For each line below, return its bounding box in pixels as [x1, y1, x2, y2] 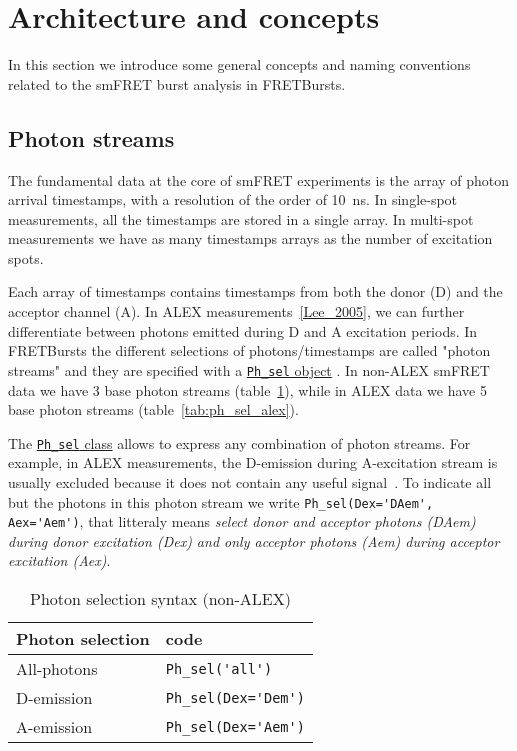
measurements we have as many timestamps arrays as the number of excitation [8, 228, 493, 249]
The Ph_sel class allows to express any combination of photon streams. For [8, 432, 471, 453]
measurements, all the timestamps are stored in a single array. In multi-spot [8, 208, 474, 229]
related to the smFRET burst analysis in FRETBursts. [8, 73, 346, 94]
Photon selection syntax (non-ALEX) [30, 587, 291, 611]
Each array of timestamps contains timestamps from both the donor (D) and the [8, 281, 503, 302]
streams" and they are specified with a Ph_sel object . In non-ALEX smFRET [8, 359, 490, 380]
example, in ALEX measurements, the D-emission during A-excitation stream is [8, 452, 498, 473]
